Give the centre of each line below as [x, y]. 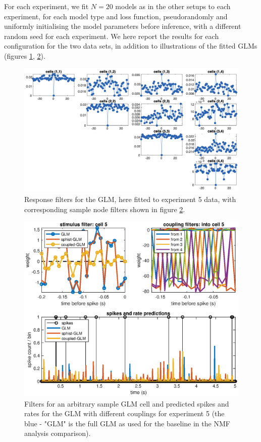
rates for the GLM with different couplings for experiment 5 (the [124, 413]
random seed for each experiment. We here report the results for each [112, 36]
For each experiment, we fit [46, 6]
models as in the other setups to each [173, 6]
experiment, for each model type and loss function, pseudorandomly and [116, 16]
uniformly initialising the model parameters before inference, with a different [123, 26]
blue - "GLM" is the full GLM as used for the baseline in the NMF [127, 423]
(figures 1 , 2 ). [25, 55]
